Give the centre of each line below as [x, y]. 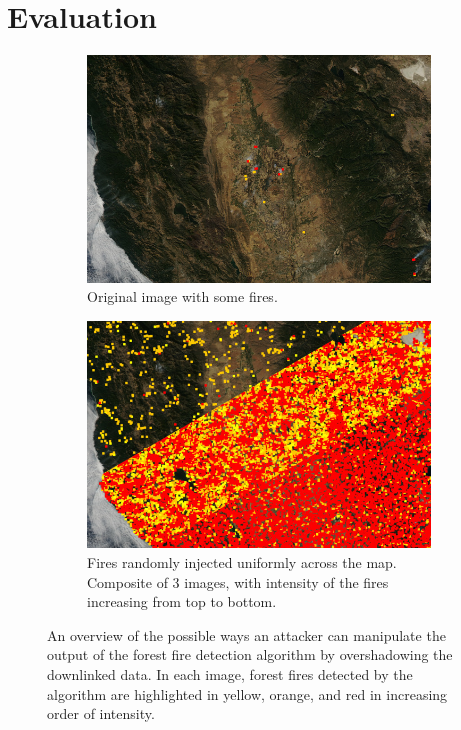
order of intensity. [101, 713]
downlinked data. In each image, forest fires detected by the [230, 673]
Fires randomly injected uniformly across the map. [242, 562]
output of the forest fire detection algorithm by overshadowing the [250, 654]
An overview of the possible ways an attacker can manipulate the [246, 634]
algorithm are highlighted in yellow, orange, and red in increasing [247, 693]
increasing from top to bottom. [182, 601]
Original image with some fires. [182, 296]
